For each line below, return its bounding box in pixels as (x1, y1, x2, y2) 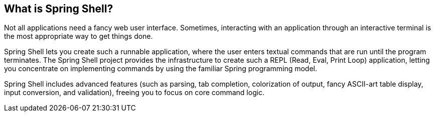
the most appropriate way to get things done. (4, 32, 153, 41)
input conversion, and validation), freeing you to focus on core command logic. (4, 88, 265, 97)
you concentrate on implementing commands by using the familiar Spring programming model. (4, 64, 317, 73)
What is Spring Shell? (4, 2, 113, 15)
